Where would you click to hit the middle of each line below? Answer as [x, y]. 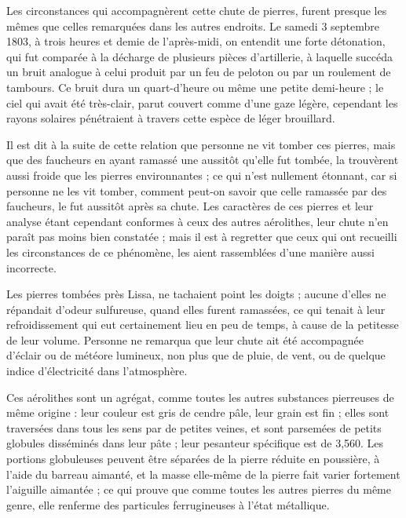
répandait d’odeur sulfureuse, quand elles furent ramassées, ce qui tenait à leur [196, 309]
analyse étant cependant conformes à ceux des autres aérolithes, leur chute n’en [198, 221]
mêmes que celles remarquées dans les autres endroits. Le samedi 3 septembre [193, 26]
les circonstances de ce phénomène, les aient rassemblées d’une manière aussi [190, 252]
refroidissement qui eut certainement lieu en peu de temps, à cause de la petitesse [203, 325]
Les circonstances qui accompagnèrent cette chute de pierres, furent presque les [197, 10]
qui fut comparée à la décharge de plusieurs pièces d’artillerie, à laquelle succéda [200, 56]
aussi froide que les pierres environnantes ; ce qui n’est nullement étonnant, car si [202, 175]
